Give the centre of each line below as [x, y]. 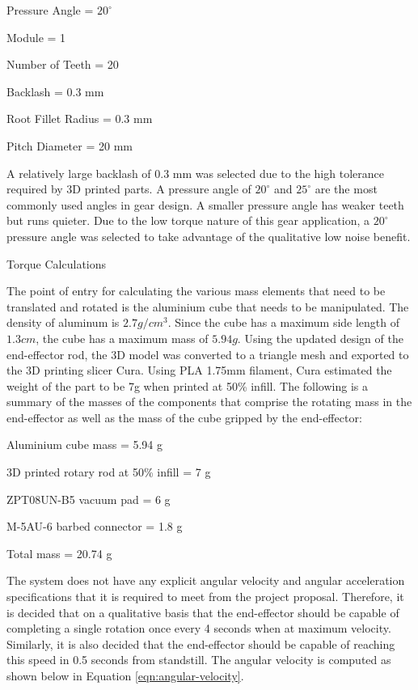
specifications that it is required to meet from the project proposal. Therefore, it [205, 597]
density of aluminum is [63, 322]
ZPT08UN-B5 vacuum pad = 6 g [89, 499]
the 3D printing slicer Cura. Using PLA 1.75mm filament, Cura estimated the [199, 370]
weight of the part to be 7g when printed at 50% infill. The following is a [187, 385]
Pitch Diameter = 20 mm [70, 145]
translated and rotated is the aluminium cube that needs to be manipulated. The [208, 306]
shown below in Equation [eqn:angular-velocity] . [125, 675]
